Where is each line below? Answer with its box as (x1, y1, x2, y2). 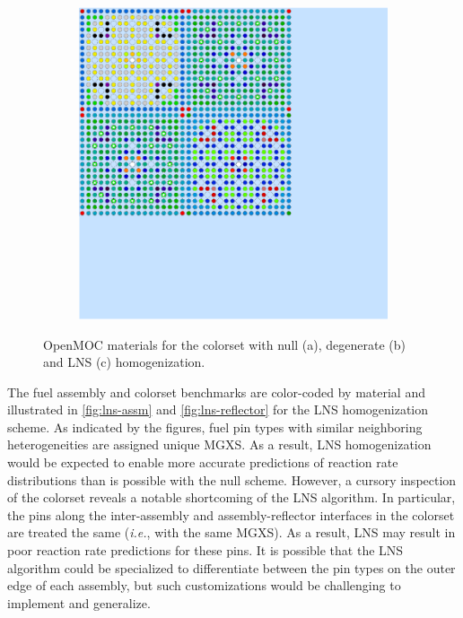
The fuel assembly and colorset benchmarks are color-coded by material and (7, 382, 425, 401)
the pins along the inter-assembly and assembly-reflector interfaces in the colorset (7, 505, 455, 524)
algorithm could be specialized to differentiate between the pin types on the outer (7, 558, 456, 577)
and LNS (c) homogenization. (43, 353, 205, 371)
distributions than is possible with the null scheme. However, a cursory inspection (7, 470, 457, 489)
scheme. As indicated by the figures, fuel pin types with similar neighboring (7, 417, 423, 436)
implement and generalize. (7, 593, 151, 612)
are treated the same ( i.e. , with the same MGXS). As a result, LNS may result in (7, 523, 456, 542)
